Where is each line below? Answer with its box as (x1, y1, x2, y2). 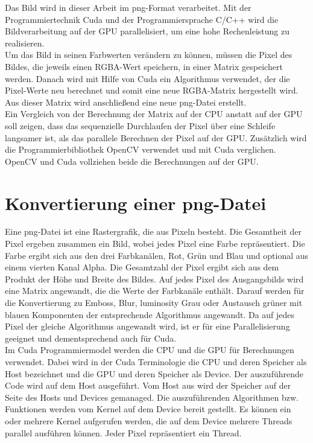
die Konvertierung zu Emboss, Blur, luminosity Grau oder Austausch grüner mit (5, 296, 303, 308)
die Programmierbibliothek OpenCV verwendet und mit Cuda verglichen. (5, 143, 276, 156)
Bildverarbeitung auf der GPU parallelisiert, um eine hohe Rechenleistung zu (5, 25, 290, 37)
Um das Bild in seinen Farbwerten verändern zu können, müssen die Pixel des (5, 48, 292, 61)
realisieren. (5, 36, 45, 49)
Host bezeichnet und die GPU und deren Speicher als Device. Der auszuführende (5, 367, 303, 380)
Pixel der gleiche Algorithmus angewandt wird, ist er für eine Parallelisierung (5, 320, 290, 333)
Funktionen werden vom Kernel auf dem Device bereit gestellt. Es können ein (5, 403, 291, 415)
